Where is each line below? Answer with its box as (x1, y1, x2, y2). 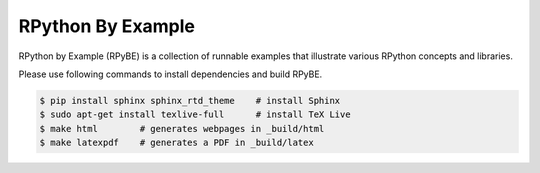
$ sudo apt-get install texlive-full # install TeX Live (39, 109, 351, 120)
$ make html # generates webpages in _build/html (39, 123, 325, 134)
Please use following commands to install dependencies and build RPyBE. (18, 68, 323, 80)
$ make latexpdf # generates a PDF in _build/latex (39, 137, 314, 149)
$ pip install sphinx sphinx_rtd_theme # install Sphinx (39, 95, 341, 106)
